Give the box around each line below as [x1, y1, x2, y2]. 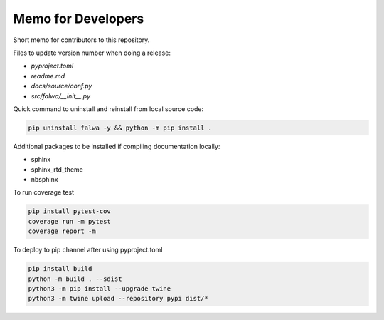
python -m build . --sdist [28, 274, 122, 283]
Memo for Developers [13, 11, 144, 26]
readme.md [31, 71, 65, 80]
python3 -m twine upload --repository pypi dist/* [28, 294, 209, 303]
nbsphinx [31, 175, 58, 184]
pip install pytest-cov [28, 207, 112, 215]
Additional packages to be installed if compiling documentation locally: [13, 142, 220, 150]
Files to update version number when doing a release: [13, 48, 171, 57]
